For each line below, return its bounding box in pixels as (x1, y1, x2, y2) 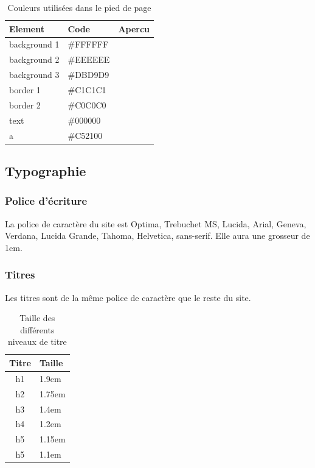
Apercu (118, 22, 150, 35)
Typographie (5, 161, 86, 180)
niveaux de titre (7, 335, 67, 348)
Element (9, 22, 44, 35)
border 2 (9, 98, 41, 111)
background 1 (9, 38, 60, 51)
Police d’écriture (5, 193, 88, 208)
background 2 (9, 53, 60, 66)
